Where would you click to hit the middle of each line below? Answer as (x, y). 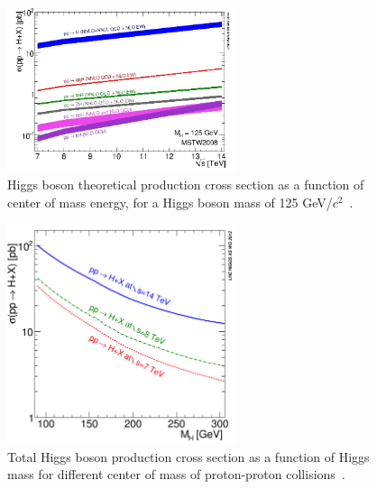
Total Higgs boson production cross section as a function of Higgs (188, 456)
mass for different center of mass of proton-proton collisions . (176, 474)
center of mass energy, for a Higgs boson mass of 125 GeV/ (170, 202)
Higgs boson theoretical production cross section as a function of (186, 184)
